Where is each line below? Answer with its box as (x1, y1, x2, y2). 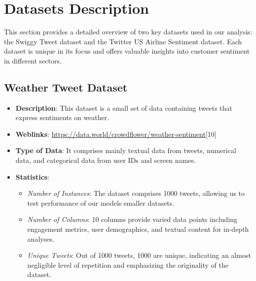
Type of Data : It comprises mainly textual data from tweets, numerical (15, 145, 236, 156)
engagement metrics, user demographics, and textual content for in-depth (27, 224, 249, 234)
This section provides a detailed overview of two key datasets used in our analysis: (4, 27, 253, 37)
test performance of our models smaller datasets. (27, 197, 175, 208)
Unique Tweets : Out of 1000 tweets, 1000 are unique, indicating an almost (27, 250, 251, 260)
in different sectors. (4, 55, 62, 65)
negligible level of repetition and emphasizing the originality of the (27, 259, 228, 270)
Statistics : (15, 171, 50, 182)
